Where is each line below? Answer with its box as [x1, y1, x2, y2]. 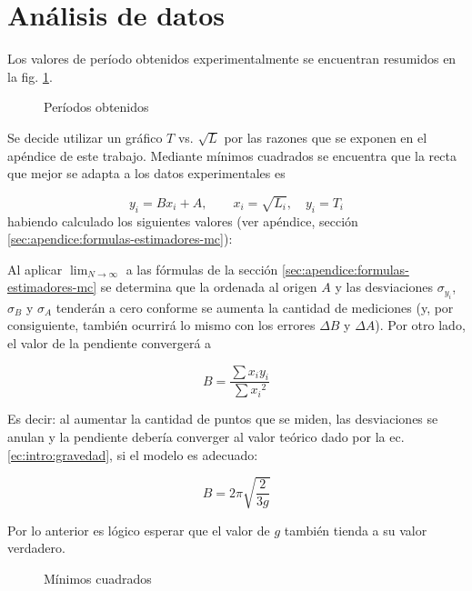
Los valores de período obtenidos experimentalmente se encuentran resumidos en [7, 49, 457, 68]
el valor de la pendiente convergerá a [7, 334, 212, 353]
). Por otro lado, [375, 316, 466, 335]
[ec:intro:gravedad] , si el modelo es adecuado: [7, 445, 258, 464]
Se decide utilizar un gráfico [7, 127, 163, 146]
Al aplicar [7, 259, 63, 278]
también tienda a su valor [284, 520, 427, 539]
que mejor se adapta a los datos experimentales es [7, 164, 286, 183]
